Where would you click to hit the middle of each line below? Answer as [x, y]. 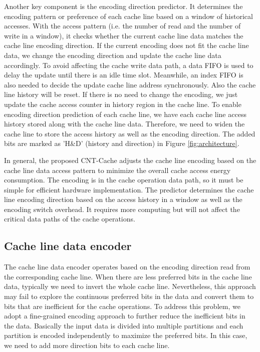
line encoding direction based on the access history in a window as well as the [123, 199]
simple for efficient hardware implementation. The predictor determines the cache [129, 189]
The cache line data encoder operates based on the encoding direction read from [127, 267]
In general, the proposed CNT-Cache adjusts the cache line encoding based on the [130, 160]
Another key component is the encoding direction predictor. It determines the [123, 6]
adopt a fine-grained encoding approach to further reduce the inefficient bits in [125, 316]
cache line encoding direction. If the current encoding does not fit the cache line [126, 45]
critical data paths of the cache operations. [70, 219]
